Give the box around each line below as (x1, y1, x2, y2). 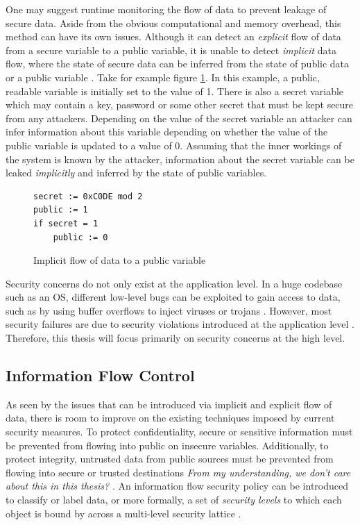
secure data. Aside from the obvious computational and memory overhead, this (6, 15, 341, 30)
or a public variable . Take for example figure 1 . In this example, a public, (6, 69, 320, 84)
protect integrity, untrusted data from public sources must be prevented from (6, 451, 334, 466)
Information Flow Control (6, 365, 195, 386)
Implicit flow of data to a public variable (33, 253, 206, 267)
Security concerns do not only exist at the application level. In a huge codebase (6, 276, 343, 290)
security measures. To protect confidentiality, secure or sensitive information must (6, 424, 353, 439)
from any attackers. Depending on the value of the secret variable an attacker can (6, 110, 352, 125)
